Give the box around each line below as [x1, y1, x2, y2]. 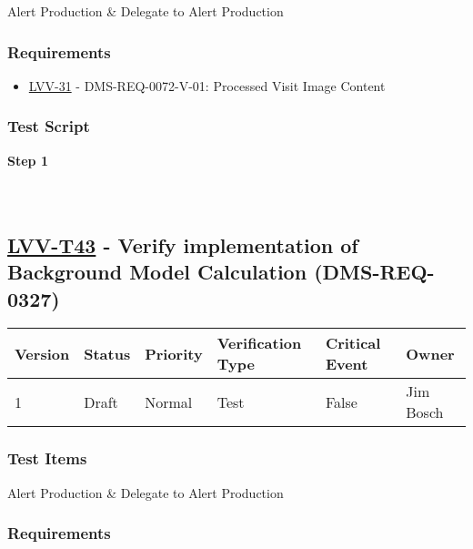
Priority [145, 342, 203, 364]
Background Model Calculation [7, 258, 307, 286]
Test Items [7, 447, 87, 470]
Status [84, 342, 131, 364]
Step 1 [7, 150, 48, 169]
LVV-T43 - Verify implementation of [7, 230, 358, 259]
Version [15, 342, 70, 364]
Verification [216, 332, 302, 354]
